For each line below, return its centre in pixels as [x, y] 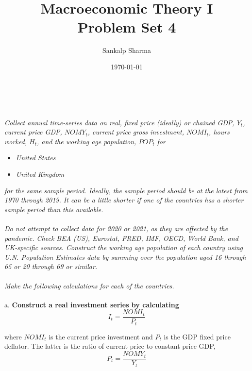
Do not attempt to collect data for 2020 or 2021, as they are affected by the [116, 228]
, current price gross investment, [136, 132]
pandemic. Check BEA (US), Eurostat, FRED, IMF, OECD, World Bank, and [121, 238]
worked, [16, 141]
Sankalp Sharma [126, 50]
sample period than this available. [54, 209]
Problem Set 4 [127, 27]
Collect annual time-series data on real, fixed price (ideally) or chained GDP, [119, 122]
